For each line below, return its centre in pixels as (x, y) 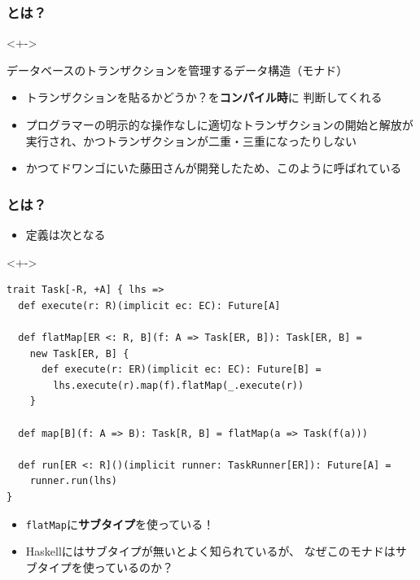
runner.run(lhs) (74, 481)
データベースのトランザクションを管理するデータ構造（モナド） (177, 70)
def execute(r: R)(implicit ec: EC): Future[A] (149, 305)
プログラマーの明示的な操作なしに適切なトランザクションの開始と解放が (219, 124)
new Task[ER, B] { (79, 353)
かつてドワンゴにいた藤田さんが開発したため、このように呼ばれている (214, 168)
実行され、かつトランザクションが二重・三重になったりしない (191, 140)
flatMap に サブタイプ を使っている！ (120, 523)
